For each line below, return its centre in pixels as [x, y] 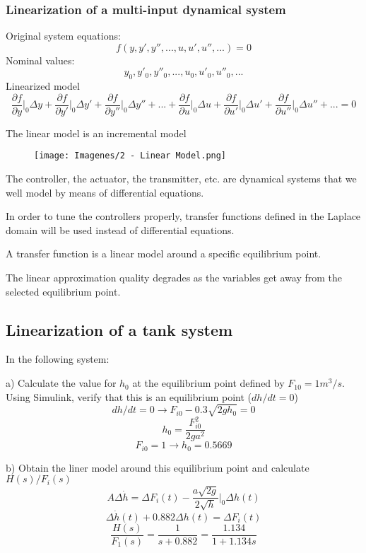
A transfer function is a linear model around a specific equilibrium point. [164, 254]
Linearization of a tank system [119, 329]
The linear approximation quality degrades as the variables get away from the [174, 278]
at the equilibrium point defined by [208, 383]
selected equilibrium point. [63, 291]
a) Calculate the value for [61, 383]
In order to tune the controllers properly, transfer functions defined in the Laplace [183, 216]
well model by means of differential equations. [105, 192]
